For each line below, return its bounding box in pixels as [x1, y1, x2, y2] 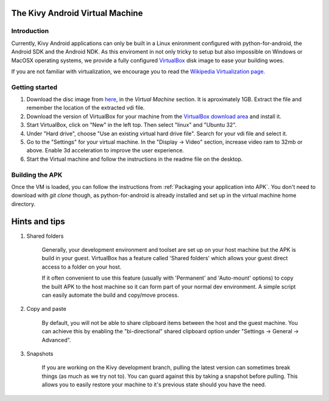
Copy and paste [26, 305, 66, 313]
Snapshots [26, 350, 54, 357]
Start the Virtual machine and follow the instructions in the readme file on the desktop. [26, 155, 243, 163]
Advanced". [41, 336, 71, 344]
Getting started [11, 83, 58, 91]
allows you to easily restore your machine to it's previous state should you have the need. [41, 381, 266, 388]
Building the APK [11, 171, 63, 179]
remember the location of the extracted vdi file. [26, 104, 145, 112]
